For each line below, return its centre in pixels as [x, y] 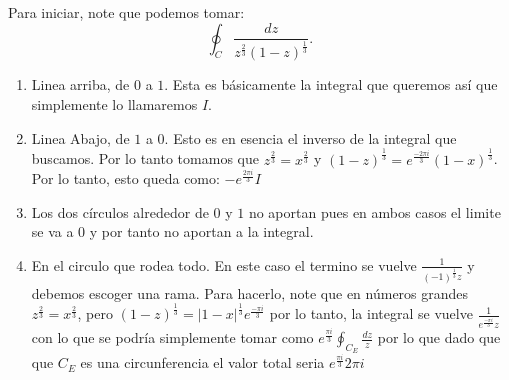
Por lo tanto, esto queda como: [125, 178]
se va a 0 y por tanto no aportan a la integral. [172, 231]
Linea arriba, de [80, 84]
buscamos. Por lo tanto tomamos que [145, 158]
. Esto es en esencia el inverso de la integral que [310, 137]
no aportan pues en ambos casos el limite [374, 211]
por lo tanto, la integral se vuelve [371, 313]
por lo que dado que [439, 337]
